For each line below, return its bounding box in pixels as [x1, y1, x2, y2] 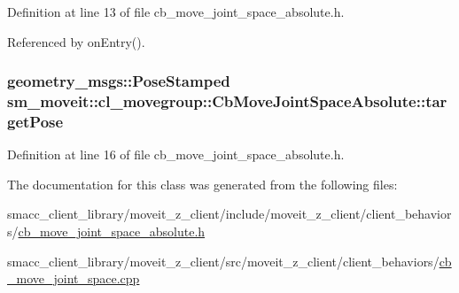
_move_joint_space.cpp [7, 269, 140, 288]
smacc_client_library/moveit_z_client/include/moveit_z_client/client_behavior [7, 204, 452, 223]
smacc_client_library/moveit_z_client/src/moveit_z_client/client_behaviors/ [7, 251, 440, 270]
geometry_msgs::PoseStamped [7, 70, 230, 92]
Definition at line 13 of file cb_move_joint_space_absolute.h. [7, 3, 345, 20]
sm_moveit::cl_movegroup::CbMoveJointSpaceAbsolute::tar [7, 90, 447, 112]
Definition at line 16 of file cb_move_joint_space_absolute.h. [7, 145, 345, 164]
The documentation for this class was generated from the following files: [7, 174, 398, 193]
